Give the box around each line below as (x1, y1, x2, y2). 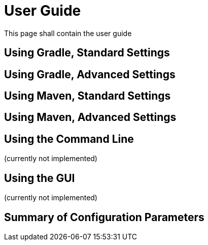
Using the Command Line (4, 132, 134, 145)
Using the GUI (4, 171, 75, 185)
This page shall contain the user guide (4, 28, 132, 38)
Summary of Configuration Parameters (4, 210, 204, 224)
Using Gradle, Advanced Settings (4, 68, 176, 81)
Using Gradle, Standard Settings (4, 46, 170, 59)
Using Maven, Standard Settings (4, 89, 171, 103)
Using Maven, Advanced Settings (4, 111, 177, 124)
